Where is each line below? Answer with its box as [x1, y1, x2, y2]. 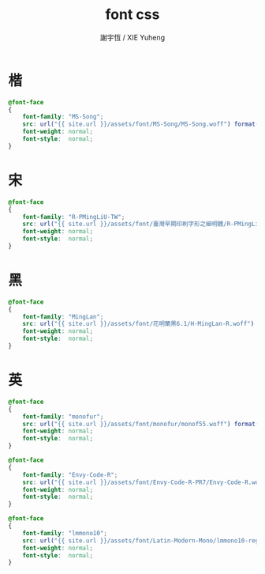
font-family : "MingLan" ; [22, 312, 104, 321]
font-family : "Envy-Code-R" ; [22, 470, 118, 479]
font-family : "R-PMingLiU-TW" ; [22, 213, 125, 221]
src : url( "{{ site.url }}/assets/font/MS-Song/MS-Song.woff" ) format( [22, 120, 259, 128]
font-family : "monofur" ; [22, 413, 104, 421]
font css [105, 6, 160, 24]
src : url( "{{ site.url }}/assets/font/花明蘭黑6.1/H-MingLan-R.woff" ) [22, 320, 255, 328]
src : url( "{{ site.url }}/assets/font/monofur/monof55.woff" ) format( [22, 420, 259, 428]
